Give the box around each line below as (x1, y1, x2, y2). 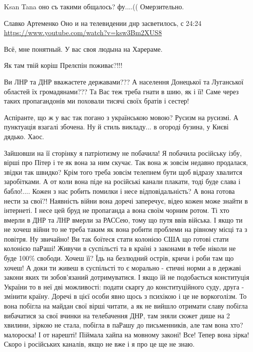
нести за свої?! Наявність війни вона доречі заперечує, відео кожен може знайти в (4, 195, 248, 206)
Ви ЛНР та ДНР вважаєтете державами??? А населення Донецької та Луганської (4, 76, 244, 86)
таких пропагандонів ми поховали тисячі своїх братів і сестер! (4, 96, 189, 106)
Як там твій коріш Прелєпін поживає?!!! (4, 60, 123, 70)
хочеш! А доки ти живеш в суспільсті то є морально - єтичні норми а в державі (4, 262, 241, 272)
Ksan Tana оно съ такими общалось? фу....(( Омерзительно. (4, 1, 184, 11)
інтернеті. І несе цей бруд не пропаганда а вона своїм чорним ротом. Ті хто (4, 205, 230, 215)
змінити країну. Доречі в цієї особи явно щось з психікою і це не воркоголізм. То (4, 291, 247, 301)
